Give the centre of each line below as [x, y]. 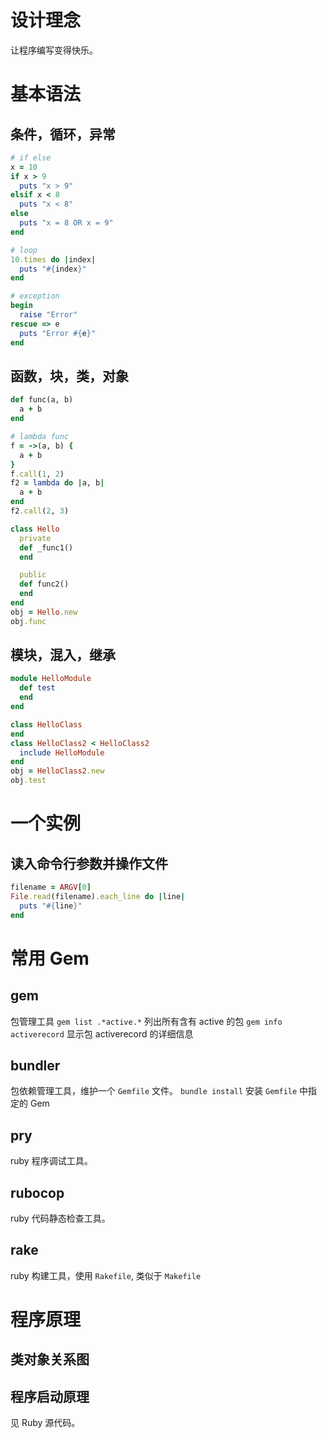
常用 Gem [50, 958]
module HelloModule [51, 679]
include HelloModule [62, 752]
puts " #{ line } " [51, 906]
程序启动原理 [50, 1396]
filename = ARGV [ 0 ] [51, 887]
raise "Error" [48, 315]
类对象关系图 [50, 1359]
